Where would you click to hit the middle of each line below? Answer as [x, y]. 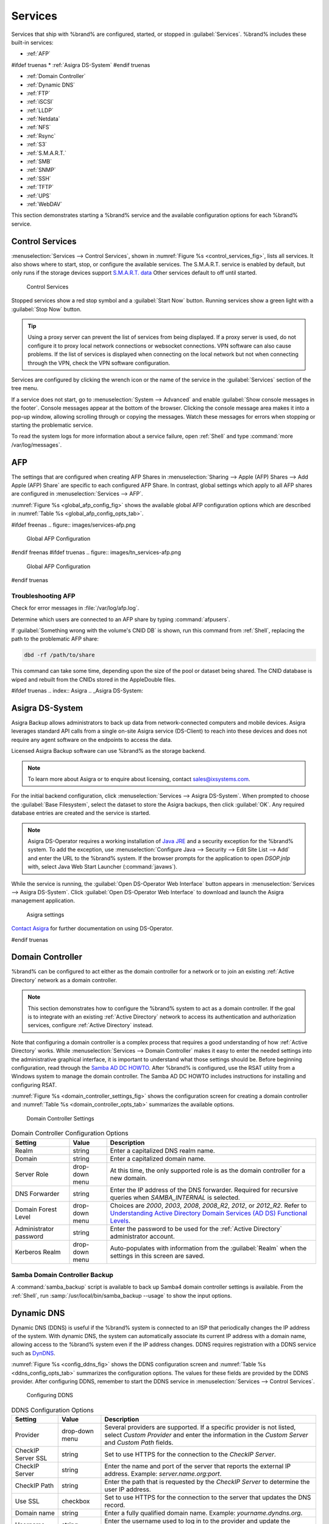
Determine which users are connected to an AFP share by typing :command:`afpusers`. [121, 619]
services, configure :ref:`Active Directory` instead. [90, 1025]
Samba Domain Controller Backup [62, 1275]
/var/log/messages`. [37, 444]
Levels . [120, 1220]
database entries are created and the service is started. [81, 813]
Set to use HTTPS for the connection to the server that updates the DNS [208, 1498]
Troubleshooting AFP [43, 596]
